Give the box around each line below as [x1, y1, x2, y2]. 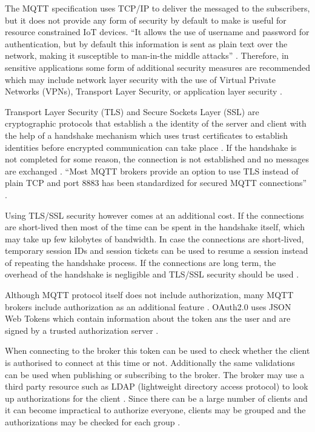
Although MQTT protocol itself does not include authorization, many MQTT [5, 288, 294, 301]
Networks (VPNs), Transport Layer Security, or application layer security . [5, 85, 282, 98]
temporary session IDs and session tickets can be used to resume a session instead [5, 244, 308, 257]
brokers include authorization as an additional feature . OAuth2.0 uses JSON [5, 300, 291, 313]
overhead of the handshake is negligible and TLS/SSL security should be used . [5, 268, 299, 281]
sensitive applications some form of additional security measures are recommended [5, 61, 310, 73]
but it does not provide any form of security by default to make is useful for [5, 13, 287, 26]
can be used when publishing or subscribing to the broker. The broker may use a [5, 368, 305, 380]
